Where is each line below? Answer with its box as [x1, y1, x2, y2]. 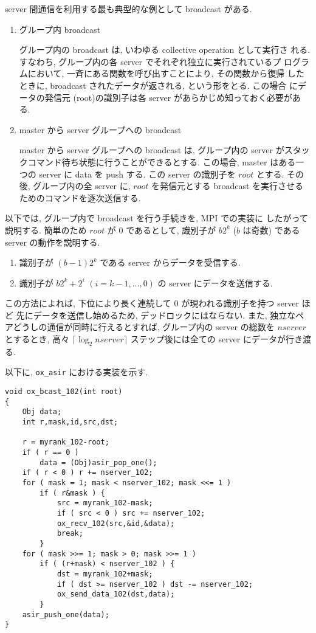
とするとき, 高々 [5, 333, 70, 345]
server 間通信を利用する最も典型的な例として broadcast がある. [5, 2, 252, 15]
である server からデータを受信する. [100, 256, 241, 269]
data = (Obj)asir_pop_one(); [39, 458, 157, 467]
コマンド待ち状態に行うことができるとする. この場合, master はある [27, 155, 296, 168]
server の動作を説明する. [5, 235, 100, 248]
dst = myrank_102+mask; [57, 569, 153, 578]
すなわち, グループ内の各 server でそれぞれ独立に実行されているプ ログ [19, 55, 301, 67]
